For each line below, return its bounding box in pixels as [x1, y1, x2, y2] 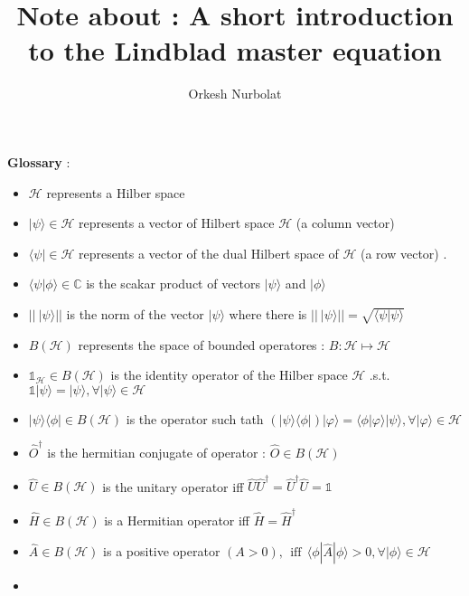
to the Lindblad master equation [28, 32, 442, 69]
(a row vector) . [360, 243, 447, 262]
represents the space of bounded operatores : [78, 335, 325, 354]
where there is [229, 304, 307, 323]
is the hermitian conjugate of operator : [47, 443, 266, 462]
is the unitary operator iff [102, 477, 244, 496]
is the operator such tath [126, 409, 264, 428]
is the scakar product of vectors [86, 274, 261, 293]
